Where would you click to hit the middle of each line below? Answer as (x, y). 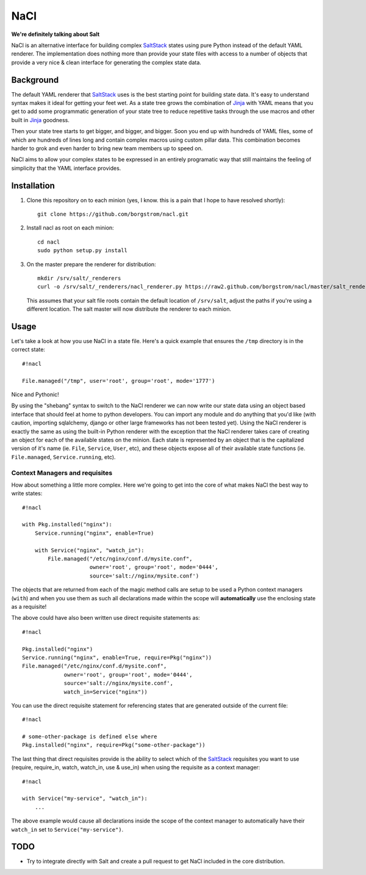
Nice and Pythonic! (35, 394)
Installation (33, 185)
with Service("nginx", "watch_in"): (89, 550)
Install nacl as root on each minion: (70, 228)
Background (35, 80)
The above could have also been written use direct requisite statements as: (106, 618)
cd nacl (49, 242)
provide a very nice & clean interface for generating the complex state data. (106, 62)
